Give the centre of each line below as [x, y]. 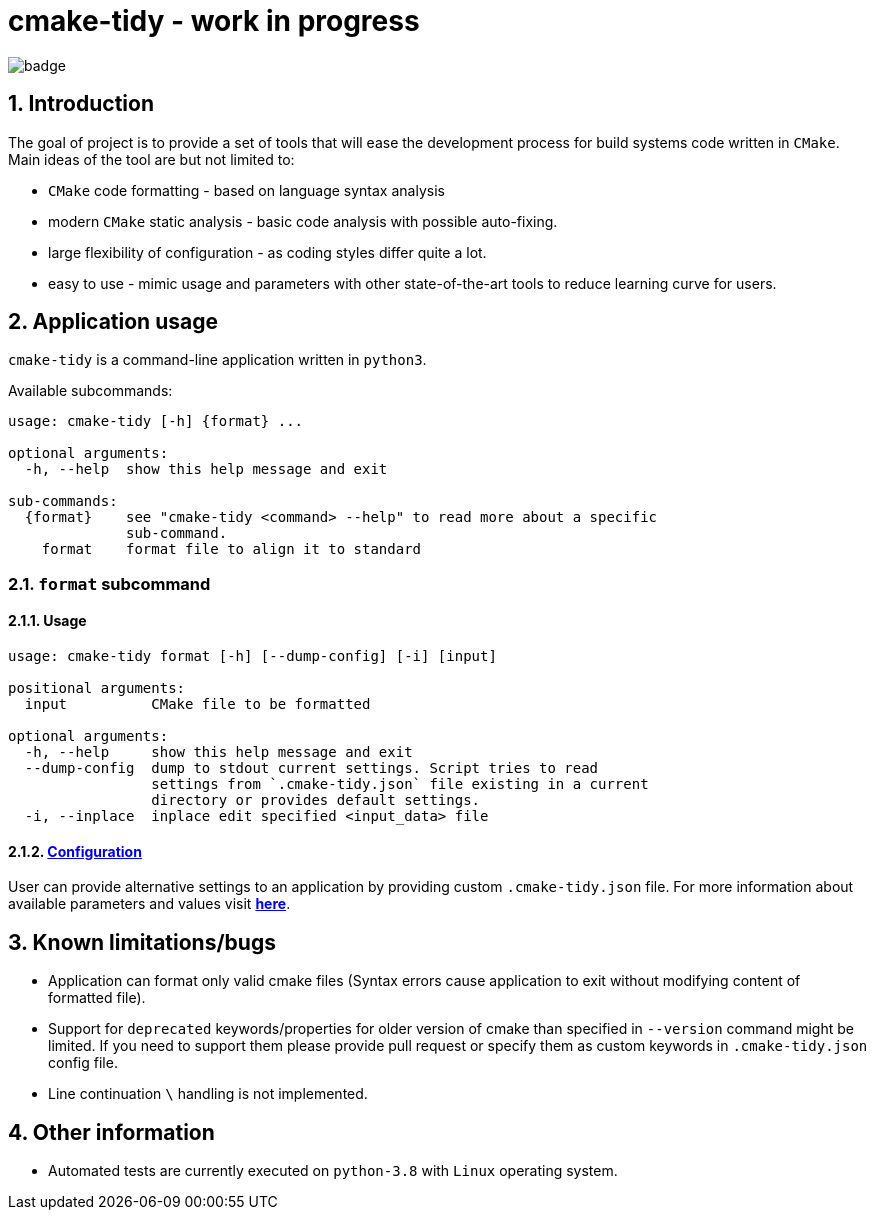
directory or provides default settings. [316, 800]
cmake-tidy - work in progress [214, 21]
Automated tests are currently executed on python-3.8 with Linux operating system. [333, 1170]
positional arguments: [97, 688]
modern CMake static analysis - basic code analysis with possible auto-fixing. [303, 221]
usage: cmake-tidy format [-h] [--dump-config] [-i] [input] [252, 656]
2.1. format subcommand [109, 583]
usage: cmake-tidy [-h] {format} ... [156, 421]
